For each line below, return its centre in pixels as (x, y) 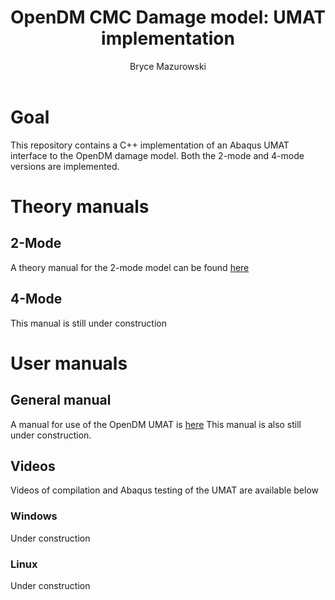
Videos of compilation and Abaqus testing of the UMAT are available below (165, 490)
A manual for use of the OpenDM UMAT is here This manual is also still (156, 424)
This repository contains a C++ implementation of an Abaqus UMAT (150, 145)
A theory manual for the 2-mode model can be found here (130, 267)
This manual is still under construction (89, 323)
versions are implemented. (65, 166)
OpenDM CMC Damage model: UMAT (168, 17)
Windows (34, 516)
